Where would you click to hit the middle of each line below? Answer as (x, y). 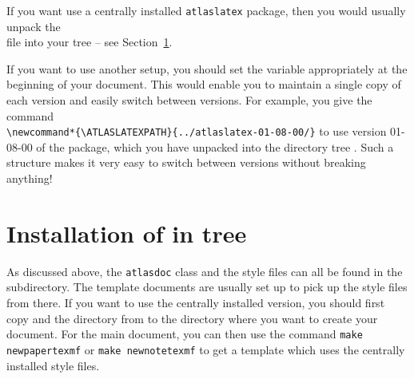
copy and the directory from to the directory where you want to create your (192, 318)
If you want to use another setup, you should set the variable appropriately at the (207, 68)
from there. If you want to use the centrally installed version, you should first (196, 303)
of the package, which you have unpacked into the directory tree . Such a (215, 146)
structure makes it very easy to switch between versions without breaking (186, 162)
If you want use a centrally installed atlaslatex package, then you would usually (206, 10)
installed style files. (53, 365)
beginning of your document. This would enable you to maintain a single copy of (204, 84)
